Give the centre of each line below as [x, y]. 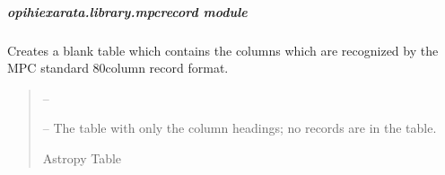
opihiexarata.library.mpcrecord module [127, 11]
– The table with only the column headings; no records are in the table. [240, 128]
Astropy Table [82, 157]
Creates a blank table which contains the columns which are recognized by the [223, 50]
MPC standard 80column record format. [118, 68]
